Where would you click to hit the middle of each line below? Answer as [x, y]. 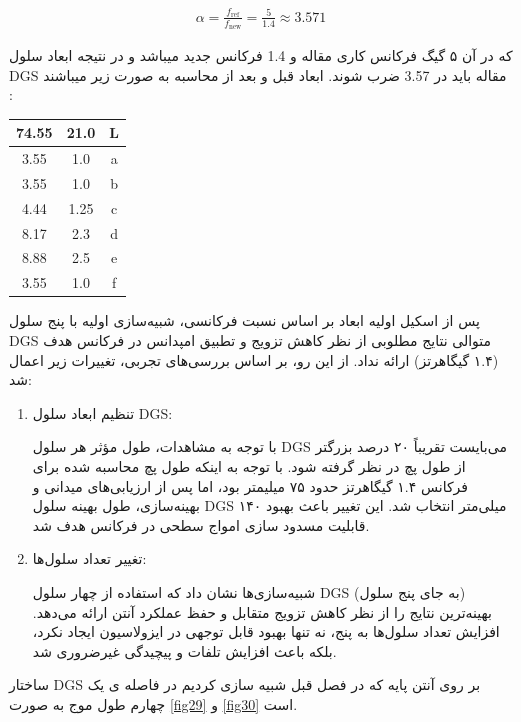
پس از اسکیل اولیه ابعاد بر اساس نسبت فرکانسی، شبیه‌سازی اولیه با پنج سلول [244, 320]
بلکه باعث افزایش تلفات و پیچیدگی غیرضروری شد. [184, 650]
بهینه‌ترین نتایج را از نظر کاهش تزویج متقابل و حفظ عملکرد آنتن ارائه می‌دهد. [262, 611]
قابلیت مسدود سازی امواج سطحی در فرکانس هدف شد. [201, 524]
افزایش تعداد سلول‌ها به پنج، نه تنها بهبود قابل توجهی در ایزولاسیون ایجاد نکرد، [266, 631]
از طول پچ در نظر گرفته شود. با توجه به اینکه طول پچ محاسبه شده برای [249, 465]
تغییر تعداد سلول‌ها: [89, 558]
